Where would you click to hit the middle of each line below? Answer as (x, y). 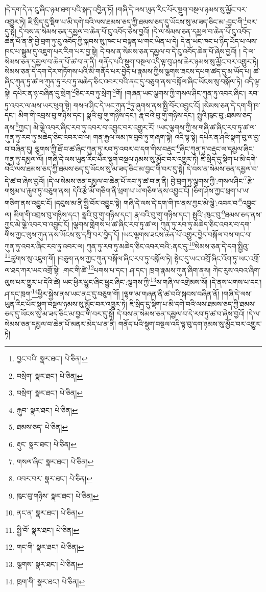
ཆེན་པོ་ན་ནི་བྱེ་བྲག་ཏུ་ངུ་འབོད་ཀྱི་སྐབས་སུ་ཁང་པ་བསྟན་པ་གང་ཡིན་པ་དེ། (91, 41)
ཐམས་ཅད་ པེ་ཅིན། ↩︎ (42, 427)
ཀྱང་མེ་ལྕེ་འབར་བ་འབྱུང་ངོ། (37, 224)
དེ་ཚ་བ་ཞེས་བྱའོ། (25, 180)
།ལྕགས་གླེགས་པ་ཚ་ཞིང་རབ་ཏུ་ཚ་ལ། (115, 224)
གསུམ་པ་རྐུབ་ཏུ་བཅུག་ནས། (38, 191)
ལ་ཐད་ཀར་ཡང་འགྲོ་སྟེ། (32, 270)
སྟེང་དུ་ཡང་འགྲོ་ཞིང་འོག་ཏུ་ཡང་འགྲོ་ (217, 258)
